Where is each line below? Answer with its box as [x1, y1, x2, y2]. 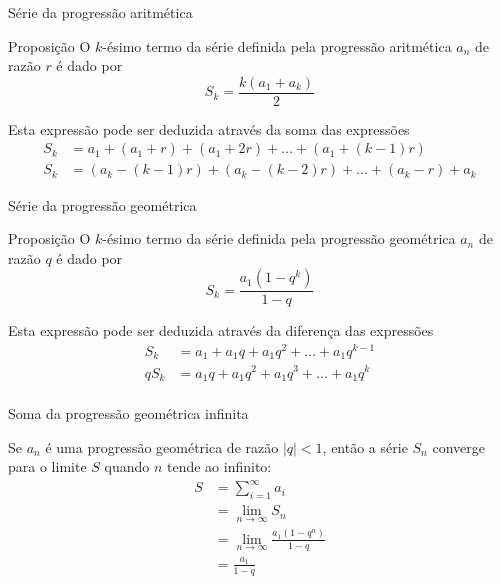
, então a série [322, 436, 408, 457]
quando [104, 456, 150, 477]
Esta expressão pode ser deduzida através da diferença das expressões [8, 320, 434, 341]
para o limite [8, 456, 87, 477]
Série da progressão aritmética [8, 2, 193, 22]
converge [432, 436, 485, 457]
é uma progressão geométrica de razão [45, 436, 279, 457]
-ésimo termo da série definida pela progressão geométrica [102, 228, 456, 249]
